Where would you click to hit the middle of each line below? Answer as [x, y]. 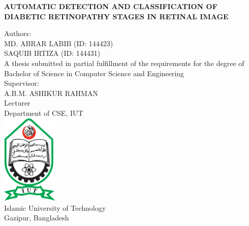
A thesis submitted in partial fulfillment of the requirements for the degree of [124, 63]
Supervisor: [22, 83]
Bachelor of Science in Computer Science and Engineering [94, 73]
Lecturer [17, 103]
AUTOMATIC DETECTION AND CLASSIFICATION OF [111, 6]
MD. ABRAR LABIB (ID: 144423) [59, 43]
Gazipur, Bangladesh [37, 218]
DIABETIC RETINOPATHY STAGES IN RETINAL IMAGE [116, 16]
